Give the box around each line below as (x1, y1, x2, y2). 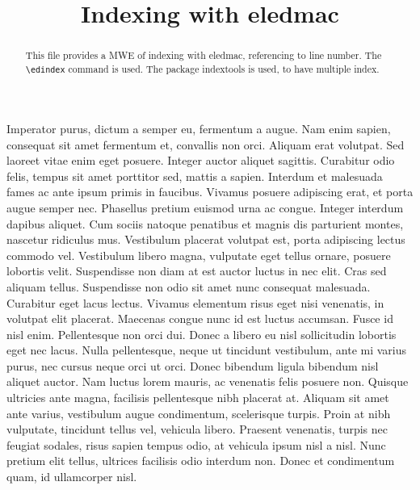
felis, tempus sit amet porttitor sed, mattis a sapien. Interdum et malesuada (6, 167, 383, 184)
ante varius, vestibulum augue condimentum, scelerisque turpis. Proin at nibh (6, 404, 391, 421)
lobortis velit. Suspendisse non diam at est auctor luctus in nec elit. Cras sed (6, 262, 387, 279)
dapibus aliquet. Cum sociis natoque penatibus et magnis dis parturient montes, (6, 215, 404, 232)
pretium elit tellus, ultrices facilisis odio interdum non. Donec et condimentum (6, 452, 395, 469)
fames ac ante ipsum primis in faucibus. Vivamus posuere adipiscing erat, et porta (6, 183, 414, 200)
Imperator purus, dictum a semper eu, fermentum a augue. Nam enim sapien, (6, 119, 391, 136)
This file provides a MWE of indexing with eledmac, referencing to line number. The (25, 48, 382, 62)
